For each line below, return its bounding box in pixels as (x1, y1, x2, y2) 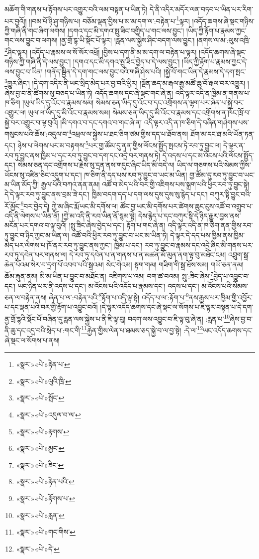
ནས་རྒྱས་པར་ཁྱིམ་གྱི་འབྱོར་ (188, 292, 253, 302)
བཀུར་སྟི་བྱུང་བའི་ (210, 188, 252, 199)
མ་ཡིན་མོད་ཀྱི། (4, 179, 39, 189)
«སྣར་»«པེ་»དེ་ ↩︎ (16, 543, 60, 554)
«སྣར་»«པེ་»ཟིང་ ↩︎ (16, 459, 64, 470)
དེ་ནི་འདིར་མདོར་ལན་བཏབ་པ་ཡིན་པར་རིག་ (149, 4, 254, 14)
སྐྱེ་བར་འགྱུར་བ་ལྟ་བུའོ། (4, 117, 58, 127)
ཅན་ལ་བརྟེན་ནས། (4, 292, 47, 302)
